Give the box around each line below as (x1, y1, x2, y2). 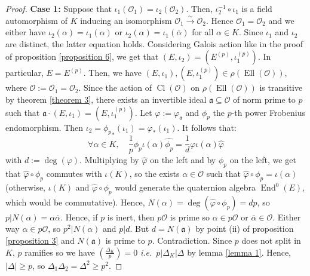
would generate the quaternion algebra (115, 181, 256, 194)
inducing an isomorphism (80, 14, 172, 26)
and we (268, 14, 294, 26)
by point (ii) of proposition (195, 222, 294, 235)
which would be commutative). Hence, (5, 195, 145, 208)
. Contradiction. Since (152, 234, 232, 246)
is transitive (259, 81, 303, 94)
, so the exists (129, 167, 180, 180)
